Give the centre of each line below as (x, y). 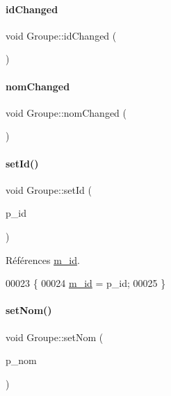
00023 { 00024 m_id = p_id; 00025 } (86, 283)
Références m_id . (43, 259)
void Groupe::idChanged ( (61, 35)
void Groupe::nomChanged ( (66, 112)
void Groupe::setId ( (49, 189)
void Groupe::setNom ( (55, 337)
